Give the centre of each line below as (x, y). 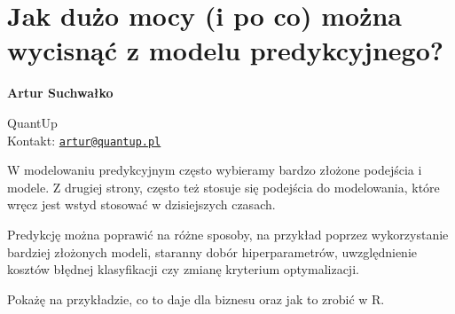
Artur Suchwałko (60, 93)
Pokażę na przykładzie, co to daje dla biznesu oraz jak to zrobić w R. (196, 298)
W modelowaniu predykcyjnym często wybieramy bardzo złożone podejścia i (215, 170)
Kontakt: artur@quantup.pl (84, 140)
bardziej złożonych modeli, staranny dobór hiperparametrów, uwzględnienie (212, 251)
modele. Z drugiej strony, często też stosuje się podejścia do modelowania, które (224, 187)
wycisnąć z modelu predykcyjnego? (225, 50)
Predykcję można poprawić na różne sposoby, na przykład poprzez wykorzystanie (228, 234)
